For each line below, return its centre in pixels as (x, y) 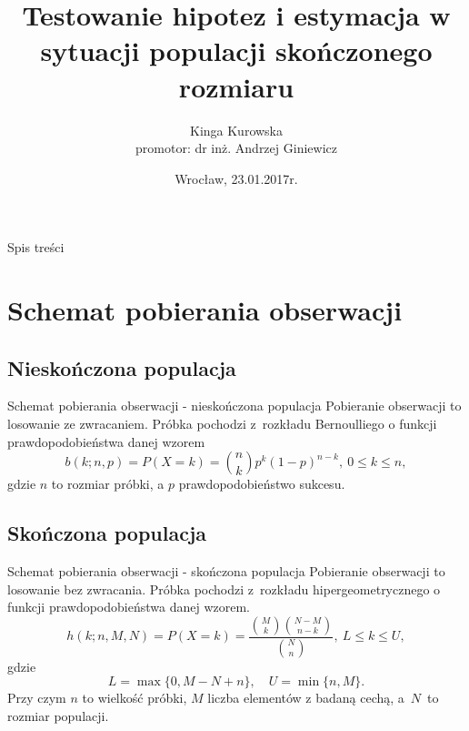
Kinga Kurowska (236, 130)
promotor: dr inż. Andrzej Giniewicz (236, 148)
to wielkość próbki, (135, 698)
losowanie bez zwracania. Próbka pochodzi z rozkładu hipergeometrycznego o (224, 589)
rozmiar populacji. (58, 715)
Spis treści (36, 247)
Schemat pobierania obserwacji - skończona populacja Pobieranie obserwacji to (226, 571)
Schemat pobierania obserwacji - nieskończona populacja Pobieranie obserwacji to (234, 406)
